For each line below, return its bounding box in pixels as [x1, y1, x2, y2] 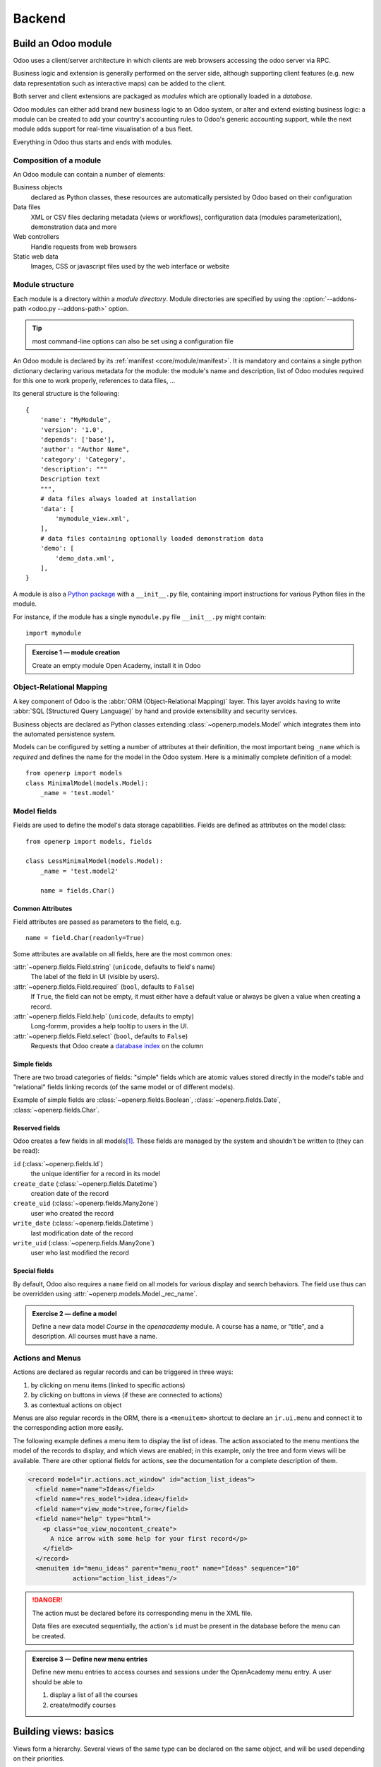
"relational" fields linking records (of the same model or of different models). [13, 1082, 236, 1091]
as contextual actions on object [30, 1400, 122, 1409]
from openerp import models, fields [25, 838, 152, 845]
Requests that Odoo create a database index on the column [30, 1042, 204, 1050]
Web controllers [13, 233, 60, 241]
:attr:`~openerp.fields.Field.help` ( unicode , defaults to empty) [13, 1011, 194, 1021]
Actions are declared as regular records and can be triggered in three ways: [13, 1368, 234, 1376]
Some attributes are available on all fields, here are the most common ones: [13, 949, 233, 958]
